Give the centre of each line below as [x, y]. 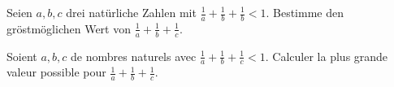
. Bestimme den [305, 12]
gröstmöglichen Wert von [69, 28]
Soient [22, 56]
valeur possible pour [56, 72]
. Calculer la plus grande [327, 56]
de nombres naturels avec [134, 56]
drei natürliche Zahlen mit [131, 12]
